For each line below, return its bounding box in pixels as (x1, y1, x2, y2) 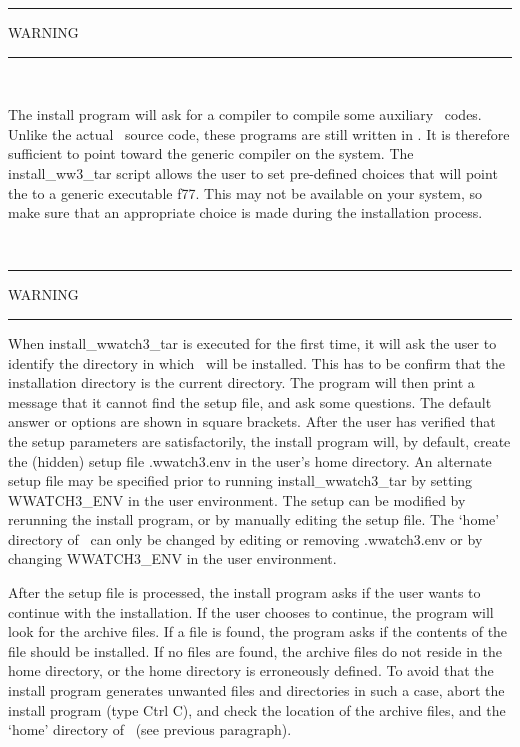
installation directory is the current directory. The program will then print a (8, 372, 475, 393)
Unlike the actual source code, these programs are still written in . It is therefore (8, 123, 510, 144)
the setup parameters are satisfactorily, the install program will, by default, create (8, 430, 511, 451)
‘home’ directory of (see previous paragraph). (8, 719, 292, 740)
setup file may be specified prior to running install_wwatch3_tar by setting (8, 470, 473, 491)
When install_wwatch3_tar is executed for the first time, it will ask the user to (8, 332, 497, 353)
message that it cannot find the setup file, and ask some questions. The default (8, 391, 492, 412)
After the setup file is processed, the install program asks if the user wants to (8, 582, 481, 603)
